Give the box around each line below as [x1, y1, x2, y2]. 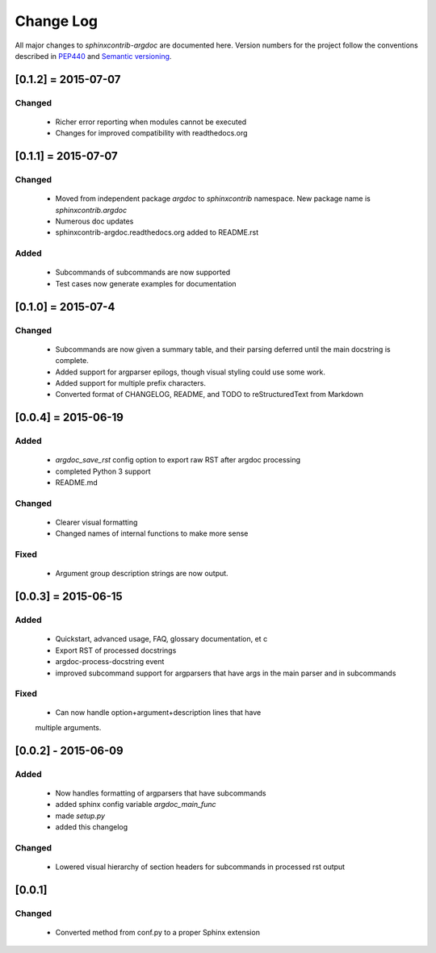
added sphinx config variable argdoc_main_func [55, 800, 217, 809]
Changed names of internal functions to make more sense [55, 529, 249, 538]
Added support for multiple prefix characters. [55, 378, 206, 387]
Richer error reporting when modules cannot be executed [55, 117, 247, 127]
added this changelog [55, 821, 128, 831]
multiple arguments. [35, 722, 102, 732]
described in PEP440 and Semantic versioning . [15, 51, 172, 61]
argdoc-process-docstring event [55, 657, 165, 667]
